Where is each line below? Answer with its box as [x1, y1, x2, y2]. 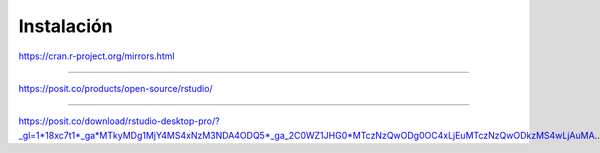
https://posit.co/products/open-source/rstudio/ [18, 82, 214, 94]
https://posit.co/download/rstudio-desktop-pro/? [18, 115, 220, 127]
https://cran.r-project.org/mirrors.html [18, 50, 175, 62]
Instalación [18, 15, 114, 37]
